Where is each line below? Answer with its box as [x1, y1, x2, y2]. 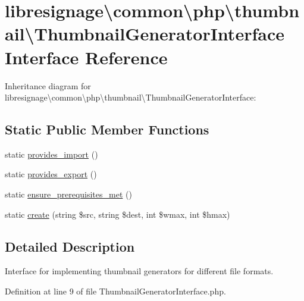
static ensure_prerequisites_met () [5, 188, 132, 200]
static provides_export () [5, 168, 97, 180]
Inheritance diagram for [5, 79, 91, 92]
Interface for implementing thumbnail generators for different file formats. [5, 265, 274, 277]
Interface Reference [5, 45, 168, 69]
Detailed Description [5, 237, 135, 255]
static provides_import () [5, 148, 98, 160]
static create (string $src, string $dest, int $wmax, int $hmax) [5, 208, 230, 220]
